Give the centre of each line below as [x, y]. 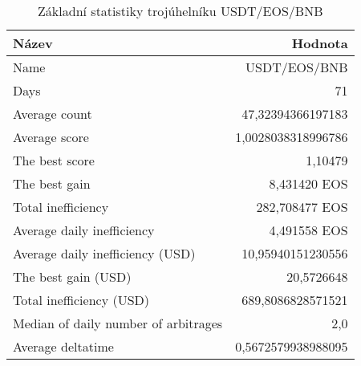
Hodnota [320, 43]
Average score [51, 137]
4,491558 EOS [308, 230]
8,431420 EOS [308, 183]
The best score [54, 160]
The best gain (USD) [72, 277]
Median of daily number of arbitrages [118, 323]
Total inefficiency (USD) [81, 300]
